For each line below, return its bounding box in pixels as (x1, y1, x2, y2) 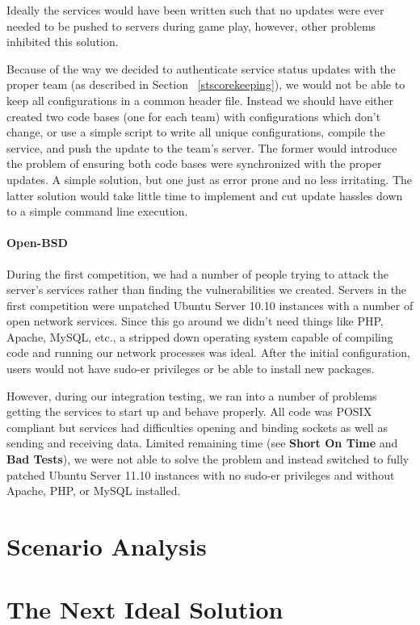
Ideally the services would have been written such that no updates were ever (6, 2, 384, 18)
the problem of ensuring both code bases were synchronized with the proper (6, 155, 382, 172)
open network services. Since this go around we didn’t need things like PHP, (6, 312, 384, 329)
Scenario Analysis (6, 530, 207, 563)
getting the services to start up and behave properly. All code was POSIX (6, 403, 372, 420)
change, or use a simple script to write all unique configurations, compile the (6, 124, 385, 141)
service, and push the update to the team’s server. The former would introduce (6, 139, 397, 156)
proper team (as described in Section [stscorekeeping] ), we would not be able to (6, 76, 405, 93)
